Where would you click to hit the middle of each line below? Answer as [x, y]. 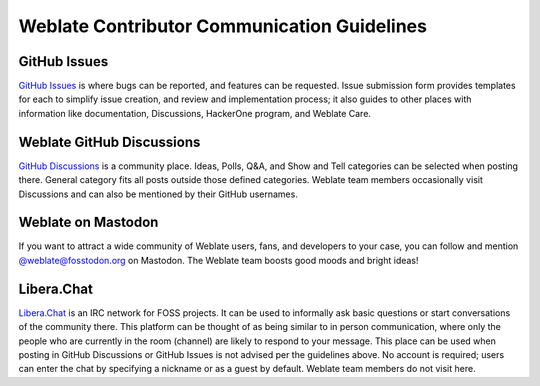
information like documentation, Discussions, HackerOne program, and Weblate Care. [195, 113]
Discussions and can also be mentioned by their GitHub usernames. [158, 194]
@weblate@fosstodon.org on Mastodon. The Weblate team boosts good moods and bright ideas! [218, 260]
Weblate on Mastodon [88, 222]
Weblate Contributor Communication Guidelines [222, 26]
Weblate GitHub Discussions [109, 141]
